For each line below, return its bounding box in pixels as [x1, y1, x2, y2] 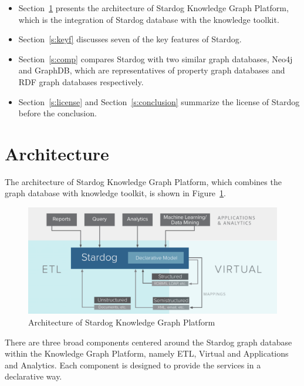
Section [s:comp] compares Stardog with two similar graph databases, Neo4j [18, 52, 293, 65]
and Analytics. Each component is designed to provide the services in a [5, 358, 261, 371]
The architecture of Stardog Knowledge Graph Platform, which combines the [5, 175, 282, 187]
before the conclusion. [18, 107, 97, 119]
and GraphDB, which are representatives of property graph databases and [18, 64, 285, 76]
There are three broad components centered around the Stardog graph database [5, 335, 292, 348]
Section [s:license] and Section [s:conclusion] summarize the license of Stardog [18, 95, 300, 108]
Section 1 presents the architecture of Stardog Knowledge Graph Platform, [18, 2, 289, 14]
